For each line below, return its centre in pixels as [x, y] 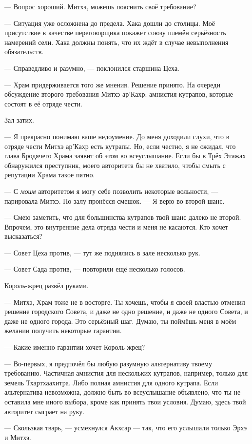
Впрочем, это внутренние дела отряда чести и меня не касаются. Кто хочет [116, 226]
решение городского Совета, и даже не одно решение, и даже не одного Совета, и [126, 311]
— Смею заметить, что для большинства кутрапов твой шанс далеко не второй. [123, 217]
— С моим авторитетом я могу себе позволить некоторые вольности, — [111, 191]
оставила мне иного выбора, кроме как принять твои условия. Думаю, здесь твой [125, 402]
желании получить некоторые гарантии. [63, 330]
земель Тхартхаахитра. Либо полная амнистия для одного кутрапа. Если [111, 382]
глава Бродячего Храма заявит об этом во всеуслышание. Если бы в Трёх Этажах [125, 156]
